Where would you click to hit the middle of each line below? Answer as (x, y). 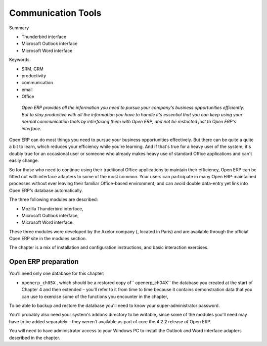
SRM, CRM (33, 69)
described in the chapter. (35, 338)
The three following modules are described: (54, 199)
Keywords (19, 60)
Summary (19, 28)
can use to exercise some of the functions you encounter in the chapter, (95, 297)
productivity (34, 75)
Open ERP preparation (44, 262)
